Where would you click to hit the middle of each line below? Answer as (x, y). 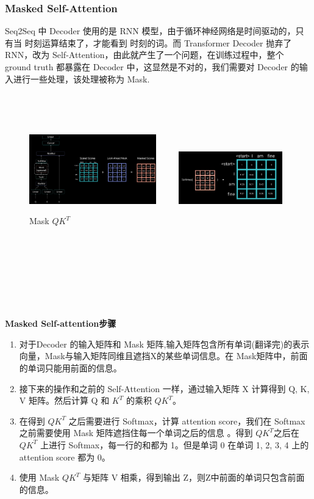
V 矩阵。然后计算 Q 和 (64, 400)
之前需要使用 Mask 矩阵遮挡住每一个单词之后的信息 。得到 (136, 433)
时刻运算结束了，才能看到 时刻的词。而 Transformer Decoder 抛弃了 (158, 42)
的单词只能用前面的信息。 (70, 367)
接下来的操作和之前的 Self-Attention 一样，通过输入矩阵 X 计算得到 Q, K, (164, 388)
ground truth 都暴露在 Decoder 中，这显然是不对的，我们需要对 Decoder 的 (152, 67)
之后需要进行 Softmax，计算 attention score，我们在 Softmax (187, 421)
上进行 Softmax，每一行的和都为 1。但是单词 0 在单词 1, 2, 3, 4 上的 (174, 444)
